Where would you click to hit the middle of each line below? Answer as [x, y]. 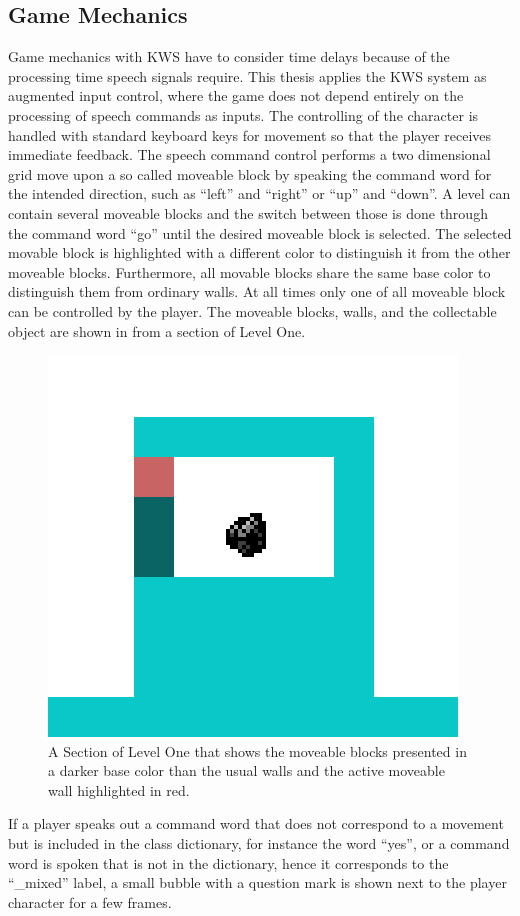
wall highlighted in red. [119, 789]
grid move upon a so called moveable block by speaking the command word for [250, 173]
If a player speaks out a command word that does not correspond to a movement [256, 823]
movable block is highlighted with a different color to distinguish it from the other [259, 252]
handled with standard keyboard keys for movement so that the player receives [250, 134]
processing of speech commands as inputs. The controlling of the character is [243, 114]
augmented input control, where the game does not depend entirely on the [236, 95]
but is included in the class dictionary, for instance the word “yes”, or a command [259, 843]
